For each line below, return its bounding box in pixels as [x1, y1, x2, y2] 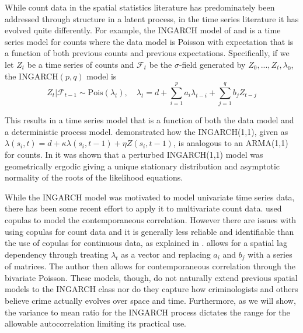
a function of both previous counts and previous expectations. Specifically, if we [5, 47, 290, 59]
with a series [248, 248, 292, 260]
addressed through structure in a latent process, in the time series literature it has [5, 12, 299, 25]
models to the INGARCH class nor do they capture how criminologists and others [5, 283, 298, 295]
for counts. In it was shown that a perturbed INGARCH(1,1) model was [5, 148, 263, 161]
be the [149, 58, 172, 70]
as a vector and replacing [121, 248, 211, 260]
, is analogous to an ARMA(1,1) [173, 137, 288, 149]
